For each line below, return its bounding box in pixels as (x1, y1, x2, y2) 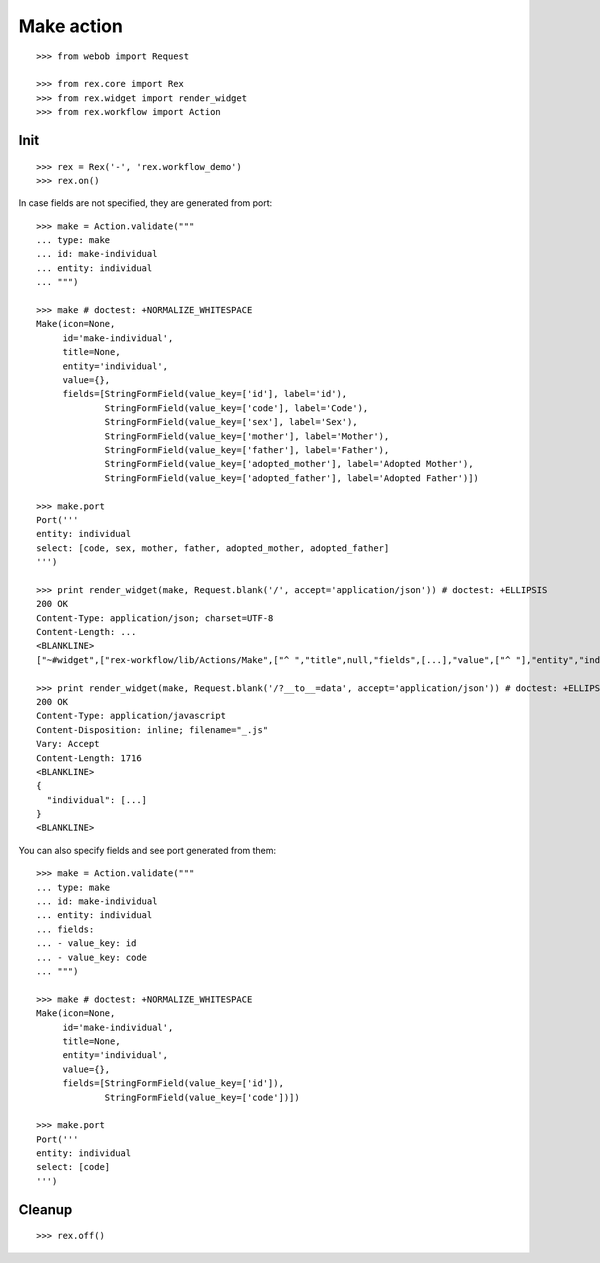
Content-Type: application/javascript (36, 710, 227, 722)
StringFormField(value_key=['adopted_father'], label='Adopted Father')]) (104, 472, 480, 484)
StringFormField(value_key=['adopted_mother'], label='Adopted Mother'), (104, 458, 474, 470)
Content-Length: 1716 (36, 752, 142, 764)
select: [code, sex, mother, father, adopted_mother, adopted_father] (36, 542, 390, 554)
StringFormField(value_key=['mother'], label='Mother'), (104, 430, 390, 442)
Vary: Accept (36, 738, 100, 750)
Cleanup (18, 1201, 73, 1218)
